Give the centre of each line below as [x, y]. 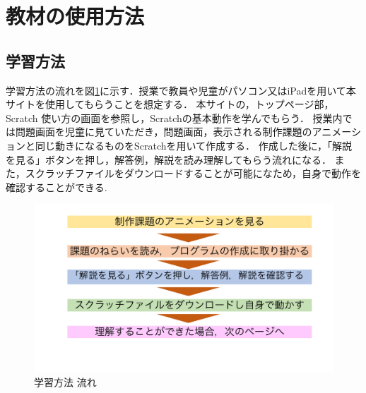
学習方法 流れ [65, 382]
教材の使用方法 [75, 16]
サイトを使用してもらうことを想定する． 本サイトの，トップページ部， [170, 104]
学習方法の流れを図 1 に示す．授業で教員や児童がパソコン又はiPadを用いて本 [181, 90]
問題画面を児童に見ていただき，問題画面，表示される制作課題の [164, 132]
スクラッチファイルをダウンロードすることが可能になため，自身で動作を [193, 173]
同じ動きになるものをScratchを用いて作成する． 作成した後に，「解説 [194, 145]
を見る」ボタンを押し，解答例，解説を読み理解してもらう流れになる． [169, 159]
